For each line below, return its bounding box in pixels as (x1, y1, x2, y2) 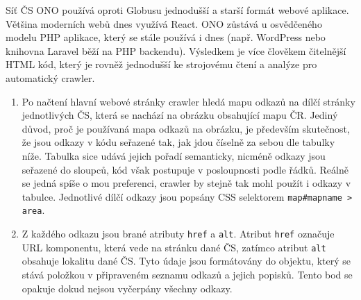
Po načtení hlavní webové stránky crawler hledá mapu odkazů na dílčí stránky (22, 94, 355, 108)
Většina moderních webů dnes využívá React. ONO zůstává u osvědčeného (6, 16, 322, 31)
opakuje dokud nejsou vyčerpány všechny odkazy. (22, 281, 233, 295)
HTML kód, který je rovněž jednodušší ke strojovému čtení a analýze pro (6, 57, 317, 72)
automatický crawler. (6, 70, 95, 85)
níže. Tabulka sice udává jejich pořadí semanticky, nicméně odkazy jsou (22, 148, 326, 162)
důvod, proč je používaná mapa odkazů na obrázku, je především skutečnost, (22, 121, 350, 135)
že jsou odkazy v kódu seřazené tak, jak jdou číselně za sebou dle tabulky (22, 135, 335, 149)
